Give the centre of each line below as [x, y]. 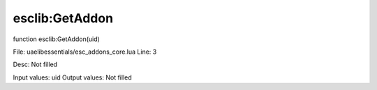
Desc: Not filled [35, 65]
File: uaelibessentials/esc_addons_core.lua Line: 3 [85, 52]
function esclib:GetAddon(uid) [57, 39]
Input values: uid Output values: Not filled [72, 77]
